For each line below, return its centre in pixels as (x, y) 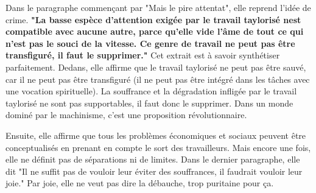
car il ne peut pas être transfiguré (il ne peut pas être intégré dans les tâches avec (158, 79)
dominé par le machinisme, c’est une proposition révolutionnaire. (126, 115)
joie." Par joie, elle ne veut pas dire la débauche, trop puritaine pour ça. (140, 183)
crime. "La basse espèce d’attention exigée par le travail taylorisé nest (153, 19)
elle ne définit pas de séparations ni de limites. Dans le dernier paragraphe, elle (153, 159)
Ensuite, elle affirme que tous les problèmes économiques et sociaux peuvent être (156, 135)
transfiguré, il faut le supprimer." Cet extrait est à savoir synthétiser (143, 55)
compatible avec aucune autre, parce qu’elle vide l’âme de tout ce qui (155, 31)
